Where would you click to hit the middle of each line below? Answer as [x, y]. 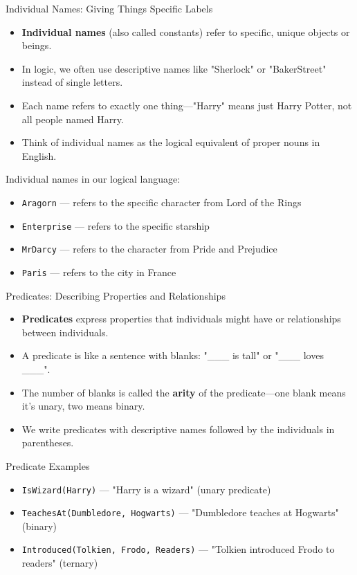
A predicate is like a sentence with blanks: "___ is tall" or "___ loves [173, 355]
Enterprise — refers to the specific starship [116, 225]
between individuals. [65, 332]
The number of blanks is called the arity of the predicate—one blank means [184, 392]
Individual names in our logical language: [93, 179]
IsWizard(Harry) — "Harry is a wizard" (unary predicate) [146, 489]
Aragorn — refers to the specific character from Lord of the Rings [162, 202]
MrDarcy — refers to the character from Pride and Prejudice [149, 249]
